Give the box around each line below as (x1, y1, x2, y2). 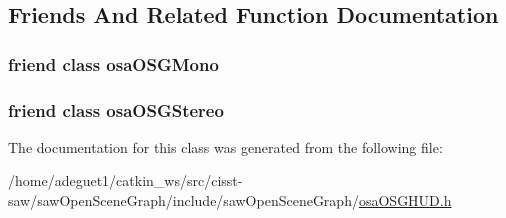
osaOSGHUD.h (358, 190, 452, 211)
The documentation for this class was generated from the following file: (8, 136, 443, 157)
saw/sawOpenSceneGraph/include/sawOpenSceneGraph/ (8, 190, 359, 211)
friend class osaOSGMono (8, 51, 219, 76)
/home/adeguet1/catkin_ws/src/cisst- (8, 170, 243, 191)
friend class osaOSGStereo (8, 97, 224, 122)
